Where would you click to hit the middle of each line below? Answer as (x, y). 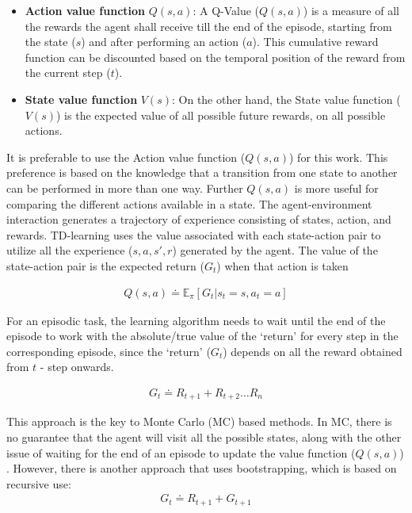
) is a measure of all (351, 10)
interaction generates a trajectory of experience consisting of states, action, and (199, 219)
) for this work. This (339, 157)
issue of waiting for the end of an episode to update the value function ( (181, 452)
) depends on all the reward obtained (313, 351)
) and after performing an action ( (164, 42)
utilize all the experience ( (70, 250)
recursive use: (39, 483)
